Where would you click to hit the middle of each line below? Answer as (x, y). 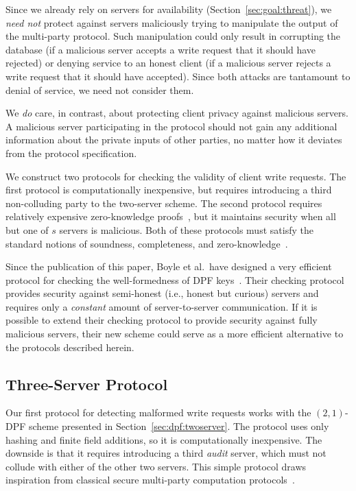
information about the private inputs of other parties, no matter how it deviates (174, 140)
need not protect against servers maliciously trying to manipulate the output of (172, 22)
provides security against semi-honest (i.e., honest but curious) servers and (162, 293)
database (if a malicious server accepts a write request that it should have (161, 49)
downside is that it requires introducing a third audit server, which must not (166, 453)
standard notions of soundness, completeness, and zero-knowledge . (147, 243)
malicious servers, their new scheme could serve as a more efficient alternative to (175, 334)
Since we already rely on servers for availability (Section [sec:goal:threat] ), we (169, 9)
